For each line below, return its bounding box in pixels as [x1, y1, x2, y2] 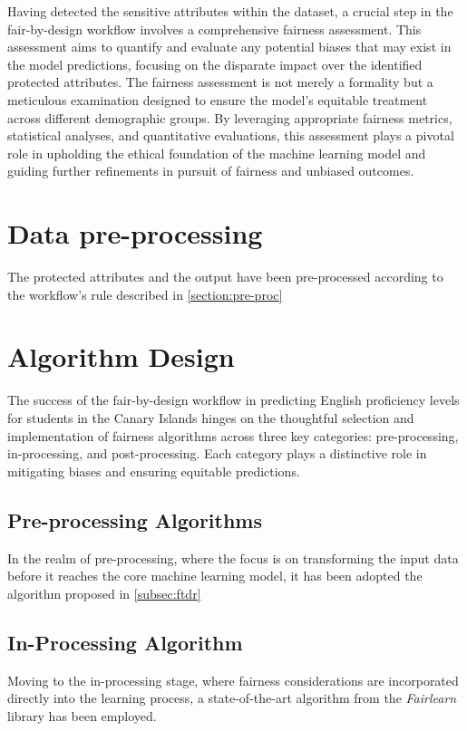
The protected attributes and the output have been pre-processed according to [7, 267, 443, 286]
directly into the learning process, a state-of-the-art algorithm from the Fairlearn [7, 688, 457, 707]
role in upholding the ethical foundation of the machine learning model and [7, 143, 426, 162]
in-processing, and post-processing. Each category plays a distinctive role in [7, 444, 427, 463]
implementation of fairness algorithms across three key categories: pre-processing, [7, 426, 459, 445]
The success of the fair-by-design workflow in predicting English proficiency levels [7, 390, 460, 409]
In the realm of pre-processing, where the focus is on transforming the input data [7, 548, 459, 567]
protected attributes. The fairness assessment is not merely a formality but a [7, 72, 433, 91]
